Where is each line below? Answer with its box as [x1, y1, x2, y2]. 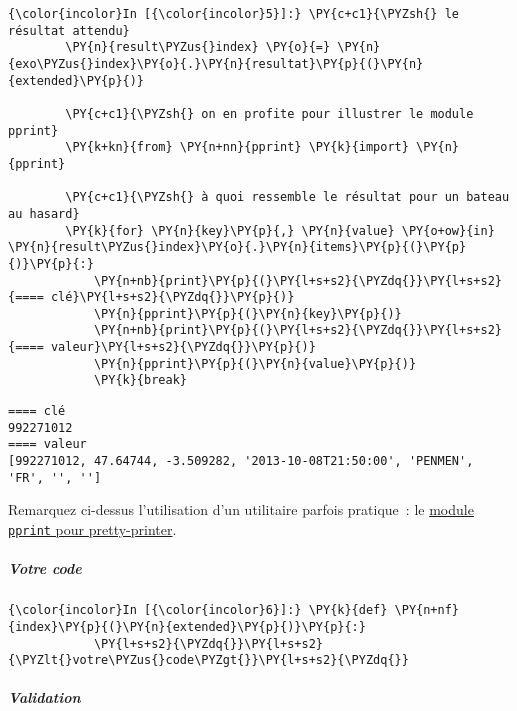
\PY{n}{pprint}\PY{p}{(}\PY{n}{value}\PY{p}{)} [93, 356, 417, 371]
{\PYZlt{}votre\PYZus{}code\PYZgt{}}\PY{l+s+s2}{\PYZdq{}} [8, 653, 409, 668]
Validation [8, 687, 81, 708]
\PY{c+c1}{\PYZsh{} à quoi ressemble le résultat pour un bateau [65, 190, 510, 205]
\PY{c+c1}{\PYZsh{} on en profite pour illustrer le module [65, 106, 474, 121]
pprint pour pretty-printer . [8, 518, 177, 539]
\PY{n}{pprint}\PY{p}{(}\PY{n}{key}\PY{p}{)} [93, 306, 402, 321]
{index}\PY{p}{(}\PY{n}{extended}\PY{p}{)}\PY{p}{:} [8, 619, 366, 634]
